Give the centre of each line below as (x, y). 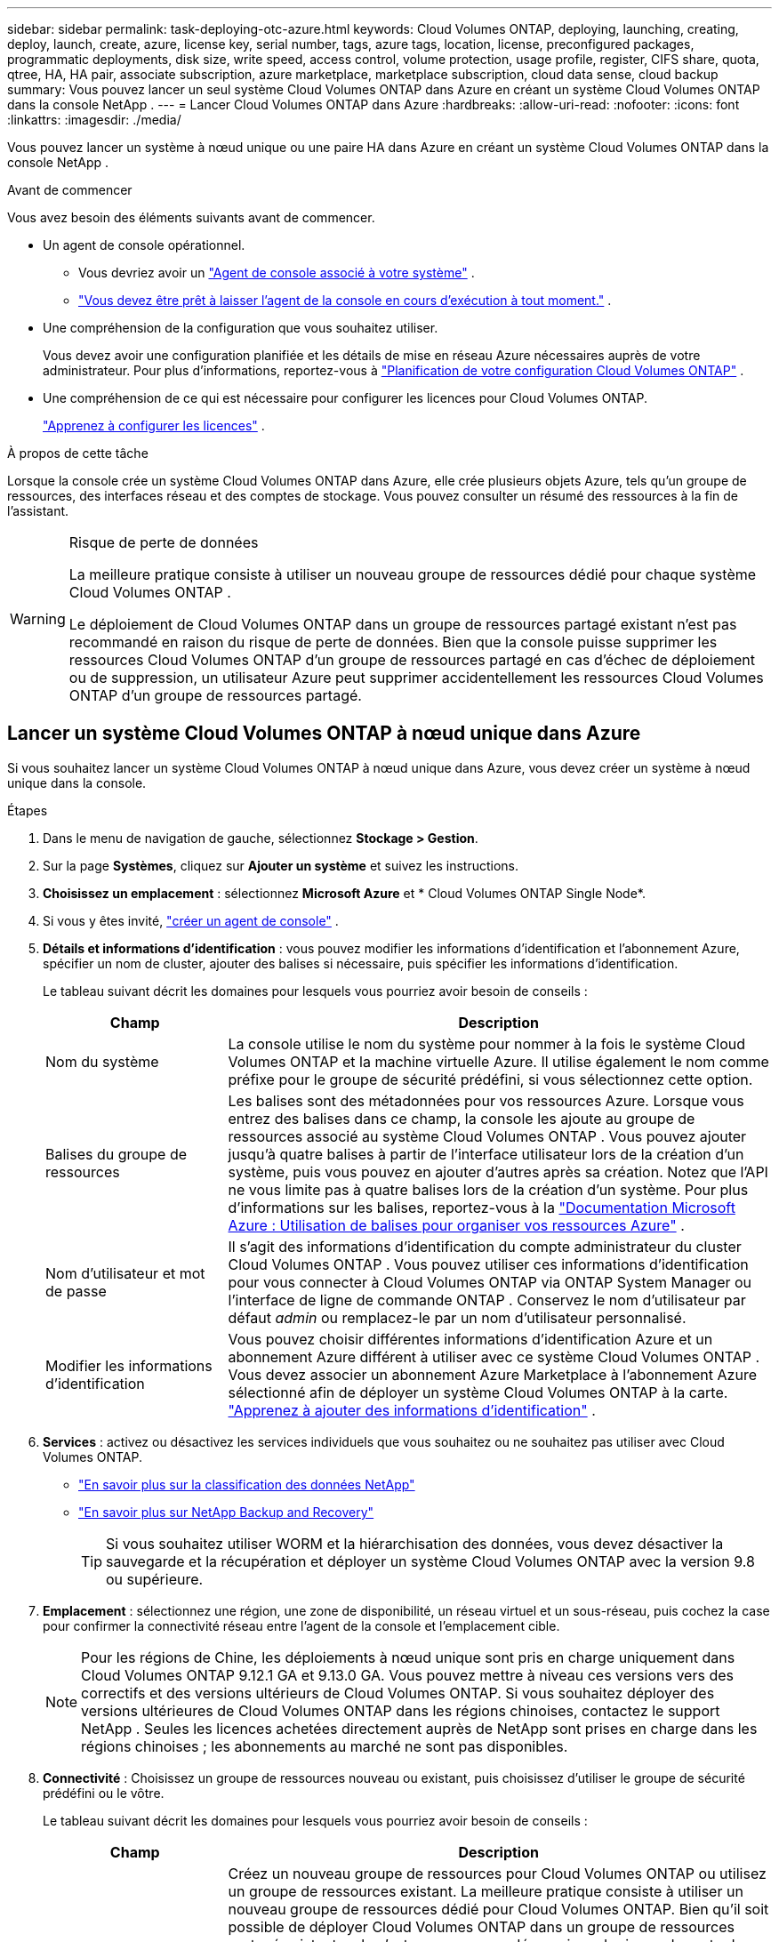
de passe (76, 1291)
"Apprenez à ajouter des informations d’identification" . (412, 1410)
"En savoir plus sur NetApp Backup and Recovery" (226, 1512)
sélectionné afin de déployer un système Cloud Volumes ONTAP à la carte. (478, 1392)
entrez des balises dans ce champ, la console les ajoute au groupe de (462, 1118)
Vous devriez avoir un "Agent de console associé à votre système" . (277, 273)
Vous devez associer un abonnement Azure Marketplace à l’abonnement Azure (492, 1374)
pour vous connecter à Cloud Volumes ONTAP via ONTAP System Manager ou (490, 1282)
